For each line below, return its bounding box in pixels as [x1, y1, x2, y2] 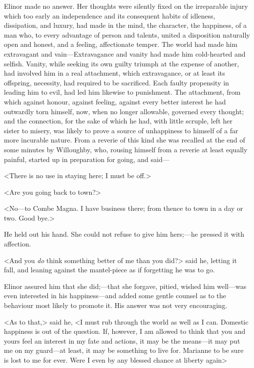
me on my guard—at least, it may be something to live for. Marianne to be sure [4, 345, 244, 355]
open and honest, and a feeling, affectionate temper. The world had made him [4, 39, 238, 49]
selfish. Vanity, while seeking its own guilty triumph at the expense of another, [4, 58, 239, 68]
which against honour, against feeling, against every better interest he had [4, 96, 226, 106]
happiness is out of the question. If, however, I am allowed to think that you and [4, 326, 246, 336]
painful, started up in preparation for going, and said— [4, 154, 169, 164]
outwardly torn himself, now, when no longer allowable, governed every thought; [4, 106, 244, 116]
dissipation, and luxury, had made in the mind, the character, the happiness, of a [4, 20, 247, 30]
